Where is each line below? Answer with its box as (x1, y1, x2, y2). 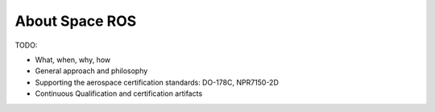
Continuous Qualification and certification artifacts (35, 89, 203, 98)
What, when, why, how (35, 55, 111, 64)
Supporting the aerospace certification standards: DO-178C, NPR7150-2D (35, 77, 280, 87)
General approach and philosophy (35, 66, 148, 76)
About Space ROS (14, 12, 137, 30)
